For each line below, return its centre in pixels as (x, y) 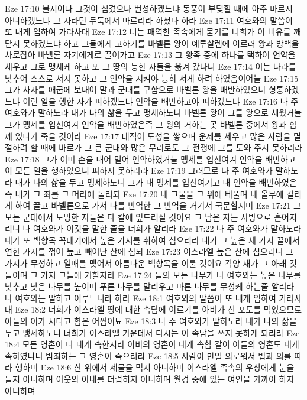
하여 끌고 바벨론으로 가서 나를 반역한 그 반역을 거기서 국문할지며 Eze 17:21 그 (158, 205)
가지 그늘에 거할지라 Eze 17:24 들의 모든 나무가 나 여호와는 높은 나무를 (171, 274)
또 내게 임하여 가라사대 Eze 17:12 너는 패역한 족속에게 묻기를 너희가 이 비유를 (148, 32)
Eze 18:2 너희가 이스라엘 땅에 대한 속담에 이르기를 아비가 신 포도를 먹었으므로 (159, 309)
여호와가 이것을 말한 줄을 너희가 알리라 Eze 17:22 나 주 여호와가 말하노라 (167, 228)
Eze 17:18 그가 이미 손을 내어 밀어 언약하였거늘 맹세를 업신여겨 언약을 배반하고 (150, 159)
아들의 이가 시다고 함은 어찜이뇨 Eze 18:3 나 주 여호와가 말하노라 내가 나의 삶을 (151, 321)
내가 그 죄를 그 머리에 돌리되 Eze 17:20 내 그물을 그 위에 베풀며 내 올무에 (149, 194)
